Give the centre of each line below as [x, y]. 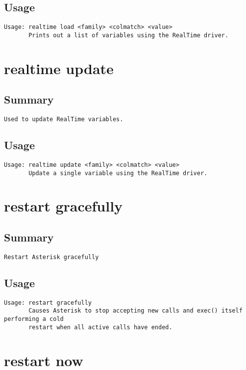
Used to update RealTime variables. [64, 119]
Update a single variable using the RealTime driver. [118, 173]
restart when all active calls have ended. [100, 327]
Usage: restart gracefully [48, 303]
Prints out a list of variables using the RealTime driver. [129, 35]
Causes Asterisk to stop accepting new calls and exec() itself [135, 311]
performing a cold [34, 319]
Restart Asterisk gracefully [51, 257]
